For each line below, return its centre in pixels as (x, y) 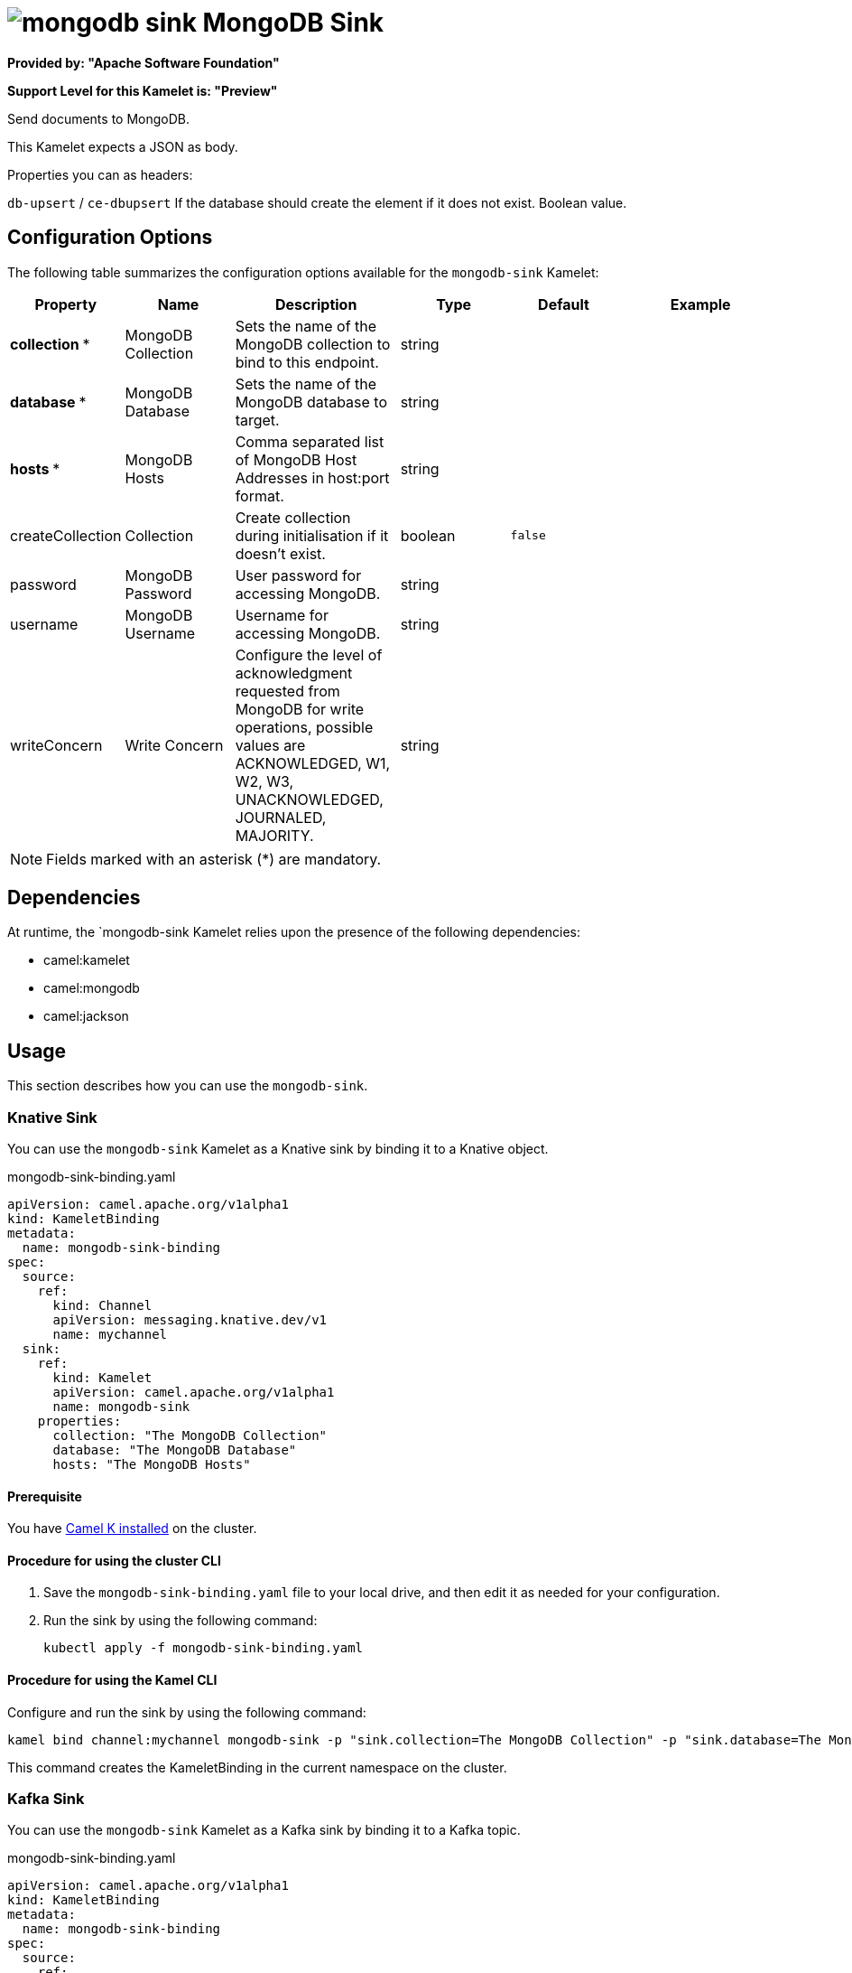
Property (66, 304)
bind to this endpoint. (307, 362)
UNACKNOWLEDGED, (309, 799)
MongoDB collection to (313, 344)
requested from (287, 691)
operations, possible (304, 727)
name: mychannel (110, 1335)
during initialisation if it (312, 535)
